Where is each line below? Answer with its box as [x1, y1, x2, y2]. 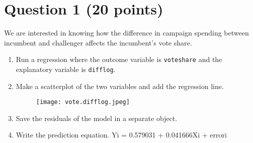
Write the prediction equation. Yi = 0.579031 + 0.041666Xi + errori [16, 129, 227, 140]
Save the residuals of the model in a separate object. [16, 112, 178, 123]
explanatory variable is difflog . [16, 63, 116, 74]
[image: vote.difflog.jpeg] [36, 98, 130, 106]
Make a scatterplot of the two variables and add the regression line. [16, 80, 224, 91]
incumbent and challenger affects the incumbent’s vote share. [4, 37, 192, 47]
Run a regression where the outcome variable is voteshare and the [16, 54, 222, 64]
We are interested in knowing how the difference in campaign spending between [4, 27, 249, 38]
